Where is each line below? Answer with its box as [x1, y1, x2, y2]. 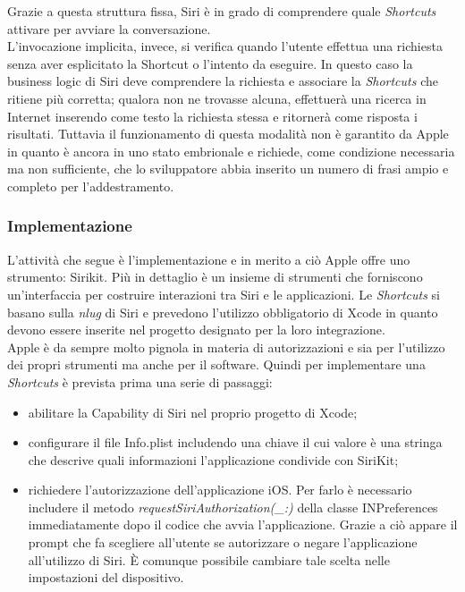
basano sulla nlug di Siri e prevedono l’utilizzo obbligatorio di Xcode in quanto [7, 302, 438, 321]
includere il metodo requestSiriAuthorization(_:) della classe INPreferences [28, 497, 438, 516]
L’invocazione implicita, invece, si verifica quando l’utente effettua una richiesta [7, 37, 443, 55]
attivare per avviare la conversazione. [7, 19, 211, 38]
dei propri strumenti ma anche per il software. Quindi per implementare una [7, 355, 426, 374]
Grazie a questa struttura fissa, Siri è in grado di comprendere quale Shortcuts [7, 2, 436, 20]
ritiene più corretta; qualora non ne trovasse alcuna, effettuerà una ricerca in [7, 89, 427, 107]
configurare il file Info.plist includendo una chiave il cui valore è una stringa [28, 433, 443, 452]
